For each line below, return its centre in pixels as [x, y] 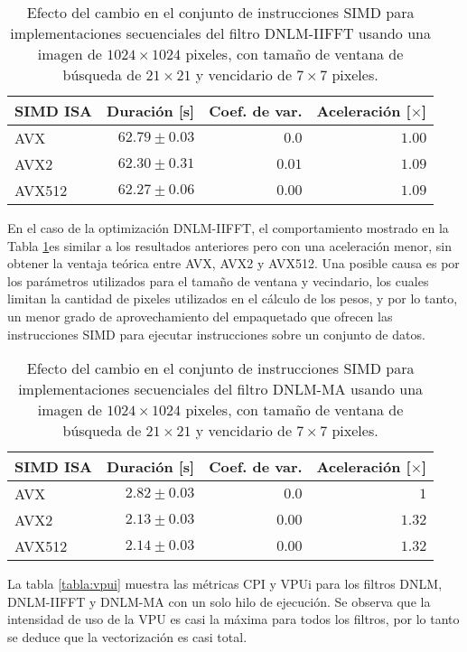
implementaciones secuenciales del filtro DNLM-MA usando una [221, 389]
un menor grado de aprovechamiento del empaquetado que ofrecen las [200, 316]
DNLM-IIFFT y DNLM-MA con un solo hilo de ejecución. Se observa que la [219, 601]
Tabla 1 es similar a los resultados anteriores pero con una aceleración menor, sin [229, 245]
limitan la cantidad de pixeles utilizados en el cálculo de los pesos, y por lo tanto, [233, 298]
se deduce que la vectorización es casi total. [127, 636]
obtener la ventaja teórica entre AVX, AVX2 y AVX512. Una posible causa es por [233, 263]
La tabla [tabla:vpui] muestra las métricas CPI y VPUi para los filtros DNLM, [225, 584]
